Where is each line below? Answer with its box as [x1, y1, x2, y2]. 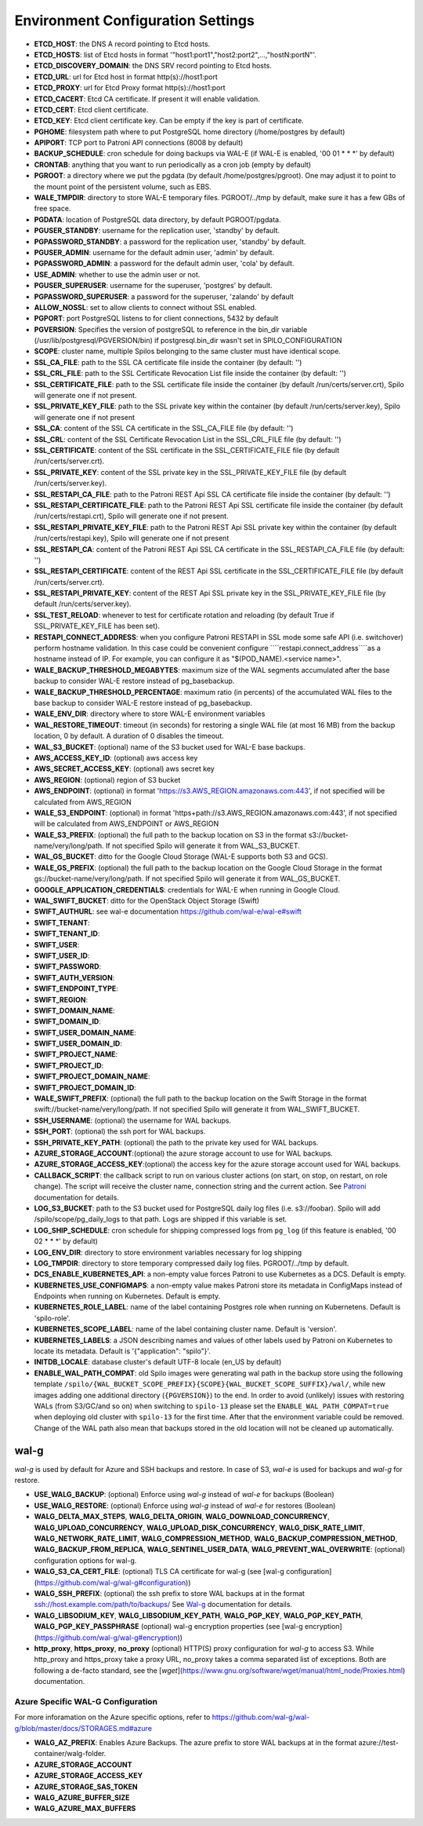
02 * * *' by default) [34, 1236, 98, 1246]
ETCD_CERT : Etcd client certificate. [34, 104, 149, 114]
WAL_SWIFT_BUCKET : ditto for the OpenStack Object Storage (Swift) [34, 896, 260, 906]
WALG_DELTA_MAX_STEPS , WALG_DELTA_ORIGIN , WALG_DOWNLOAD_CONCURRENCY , [34, 1512, 331, 1521]
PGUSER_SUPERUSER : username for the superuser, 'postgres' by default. [34, 281, 273, 290]
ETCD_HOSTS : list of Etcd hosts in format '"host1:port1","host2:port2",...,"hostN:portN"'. [34, 49, 317, 59]
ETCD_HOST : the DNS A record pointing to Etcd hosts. [34, 39, 211, 49]
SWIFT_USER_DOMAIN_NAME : [34, 1028, 136, 1037]
